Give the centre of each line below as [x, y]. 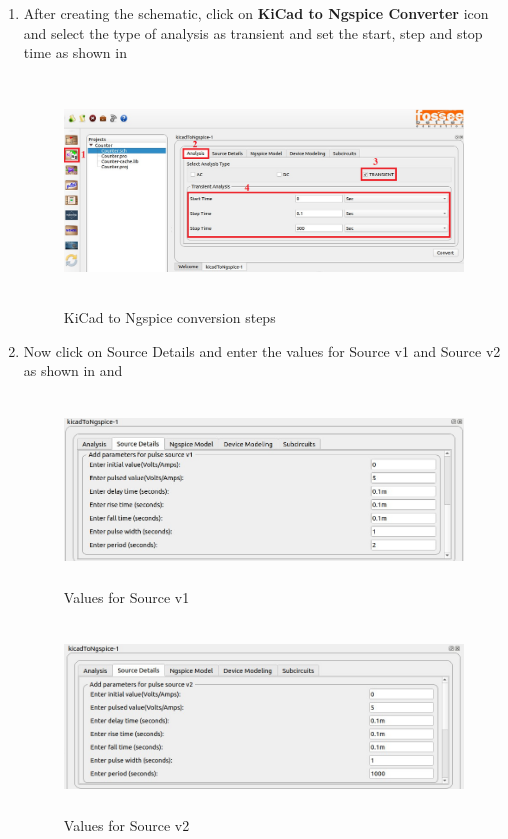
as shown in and [73, 370]
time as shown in [75, 52]
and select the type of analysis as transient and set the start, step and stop [253, 32]
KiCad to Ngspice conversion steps [169, 317]
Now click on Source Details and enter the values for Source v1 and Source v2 [262, 350]
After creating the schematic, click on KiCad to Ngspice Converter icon [256, 13]
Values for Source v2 [126, 824]
